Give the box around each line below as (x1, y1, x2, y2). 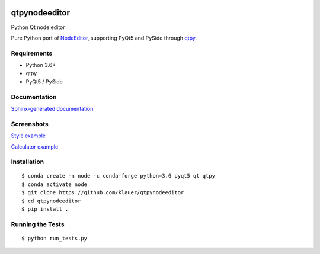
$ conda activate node (21, 181, 88, 188)
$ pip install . (21, 206, 69, 213)
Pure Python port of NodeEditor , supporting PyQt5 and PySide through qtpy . (11, 34, 197, 41)
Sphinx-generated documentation (11, 105, 94, 112)
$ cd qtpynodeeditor (21, 197, 81, 204)
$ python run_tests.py (21, 234, 88, 242)
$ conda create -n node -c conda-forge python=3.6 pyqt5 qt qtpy (21, 172, 216, 179)
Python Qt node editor (11, 24, 65, 31)
